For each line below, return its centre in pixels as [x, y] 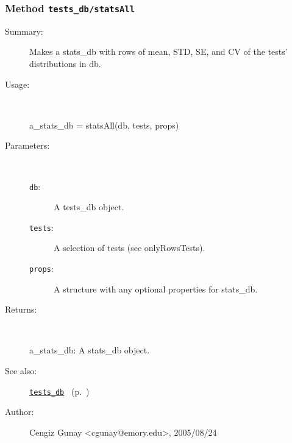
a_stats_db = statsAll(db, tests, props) [104, 125]
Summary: [24, 31]
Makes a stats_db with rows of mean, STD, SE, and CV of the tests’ [158, 51]
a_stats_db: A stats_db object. [90, 350]
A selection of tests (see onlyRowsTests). [130, 248]
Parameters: [27, 145]
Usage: [17, 84]
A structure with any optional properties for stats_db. [156, 289]
